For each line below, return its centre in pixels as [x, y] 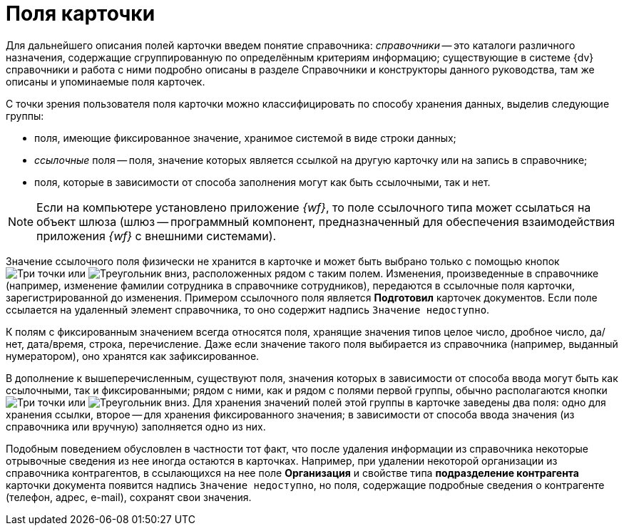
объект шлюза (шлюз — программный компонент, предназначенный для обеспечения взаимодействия [326, 221]
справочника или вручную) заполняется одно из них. [136, 426]
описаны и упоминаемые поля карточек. [106, 81]
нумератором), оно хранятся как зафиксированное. [133, 356]
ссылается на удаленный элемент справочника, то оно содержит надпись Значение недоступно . [248, 309]
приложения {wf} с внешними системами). [157, 236]
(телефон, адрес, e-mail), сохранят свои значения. [129, 497]
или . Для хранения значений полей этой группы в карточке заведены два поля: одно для [337, 402]
